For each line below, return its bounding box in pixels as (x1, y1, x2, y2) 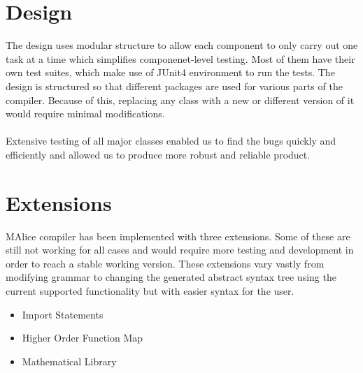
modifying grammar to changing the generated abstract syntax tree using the (6, 270, 336, 284)
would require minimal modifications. (6, 106, 165, 121)
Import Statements (22, 307, 104, 321)
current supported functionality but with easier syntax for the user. (6, 283, 294, 298)
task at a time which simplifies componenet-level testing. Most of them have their (6, 51, 355, 66)
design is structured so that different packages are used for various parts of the (6, 78, 343, 93)
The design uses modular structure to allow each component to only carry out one (6, 38, 358, 52)
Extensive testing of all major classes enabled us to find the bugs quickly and (6, 133, 336, 148)
